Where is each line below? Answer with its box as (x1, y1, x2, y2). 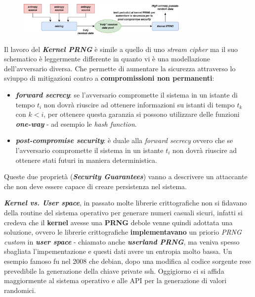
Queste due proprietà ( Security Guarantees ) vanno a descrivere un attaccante (4, 171, 248, 182)
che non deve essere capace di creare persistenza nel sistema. (4, 181, 187, 191)
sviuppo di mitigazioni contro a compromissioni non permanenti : (4, 73, 214, 83)
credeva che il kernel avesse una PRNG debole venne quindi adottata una (4, 217, 233, 227)
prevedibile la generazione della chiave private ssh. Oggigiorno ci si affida (4, 265, 224, 276)
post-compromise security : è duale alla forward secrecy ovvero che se (15, 135, 233, 146)
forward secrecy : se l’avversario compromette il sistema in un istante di (15, 90, 238, 99)
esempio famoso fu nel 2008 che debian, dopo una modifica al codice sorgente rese (4, 255, 252, 266)
